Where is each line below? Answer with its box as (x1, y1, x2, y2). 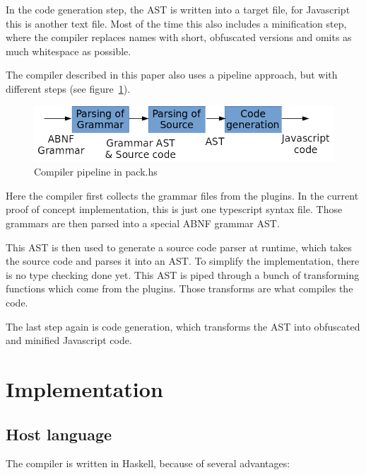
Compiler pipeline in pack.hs (34, 164, 158, 179)
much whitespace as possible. (6, 43, 131, 58)
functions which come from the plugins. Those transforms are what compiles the (6, 281, 353, 296)
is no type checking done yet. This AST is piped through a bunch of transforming (6, 267, 360, 282)
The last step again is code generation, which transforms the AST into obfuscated (6, 319, 360, 333)
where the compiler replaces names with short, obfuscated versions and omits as (6, 30, 352, 45)
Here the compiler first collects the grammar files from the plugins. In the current (6, 188, 359, 202)
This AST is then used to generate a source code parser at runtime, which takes (6, 239, 352, 254)
